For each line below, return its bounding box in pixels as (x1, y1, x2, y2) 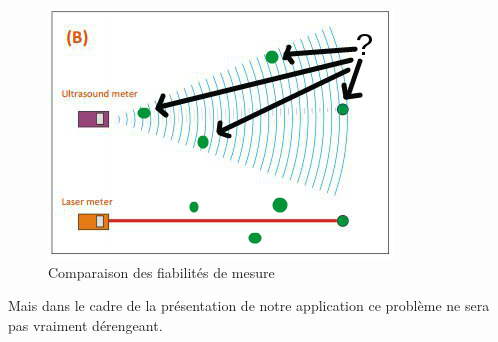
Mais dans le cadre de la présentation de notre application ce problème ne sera (8, 295, 490, 316)
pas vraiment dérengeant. (8, 314, 163, 335)
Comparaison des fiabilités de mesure (48, 261, 275, 282)
